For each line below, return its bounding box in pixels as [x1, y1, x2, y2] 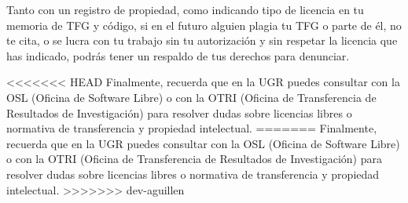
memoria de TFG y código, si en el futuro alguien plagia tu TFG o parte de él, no [6, 16, 402, 33]
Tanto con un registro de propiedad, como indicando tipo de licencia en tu [6, 2, 364, 17]
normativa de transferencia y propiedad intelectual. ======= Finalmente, [6, 120, 377, 136]
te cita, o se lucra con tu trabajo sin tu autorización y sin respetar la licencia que [6, 32, 398, 49]
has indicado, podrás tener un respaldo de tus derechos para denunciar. [6, 47, 350, 63]
